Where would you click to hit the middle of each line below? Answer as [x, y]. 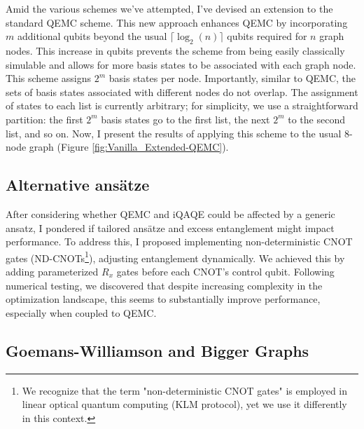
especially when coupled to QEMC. [81, 312]
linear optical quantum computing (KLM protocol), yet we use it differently [184, 404]
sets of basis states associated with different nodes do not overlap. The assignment [182, 91]
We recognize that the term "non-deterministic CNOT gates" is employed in [185, 390]
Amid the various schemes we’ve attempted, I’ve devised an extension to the [169, 8]
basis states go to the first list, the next [185, 119]
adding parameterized [52, 271]
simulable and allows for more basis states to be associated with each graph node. [181, 64]
